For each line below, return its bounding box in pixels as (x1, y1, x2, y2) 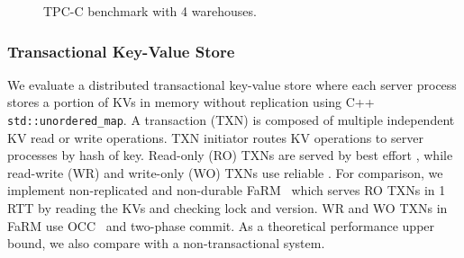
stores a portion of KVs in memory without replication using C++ (7, 93, 375, 111)
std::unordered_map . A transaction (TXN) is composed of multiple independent (7, 111, 455, 129)
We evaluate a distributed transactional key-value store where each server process (7, 75, 457, 93)
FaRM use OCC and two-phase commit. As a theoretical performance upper (7, 216, 435, 235)
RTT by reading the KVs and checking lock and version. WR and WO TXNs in (7, 199, 448, 218)
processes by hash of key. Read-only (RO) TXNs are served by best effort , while (7, 146, 453, 165)
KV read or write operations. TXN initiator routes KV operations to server (7, 128, 423, 147)
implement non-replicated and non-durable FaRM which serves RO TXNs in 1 (7, 181, 446, 200)
